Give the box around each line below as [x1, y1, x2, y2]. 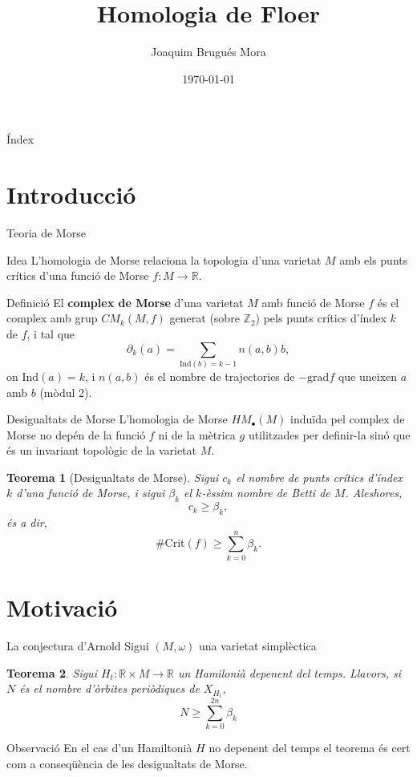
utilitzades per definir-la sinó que [248, 426, 411, 443]
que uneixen [338, 367, 398, 384]
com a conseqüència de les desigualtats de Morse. [6, 755, 248, 771]
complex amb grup [6, 310, 98, 326]
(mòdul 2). [39, 383, 92, 400]
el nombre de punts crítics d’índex [236, 468, 403, 485]
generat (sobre [169, 310, 240, 326]
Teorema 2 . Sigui [6, 664, 97, 681]
